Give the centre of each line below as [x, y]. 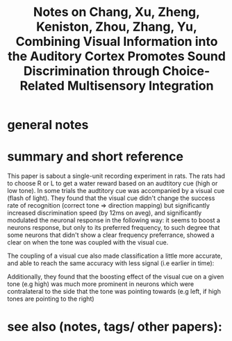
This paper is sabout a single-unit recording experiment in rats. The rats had [116, 176]
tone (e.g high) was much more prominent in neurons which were [101, 284]
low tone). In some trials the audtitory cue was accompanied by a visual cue [116, 191]
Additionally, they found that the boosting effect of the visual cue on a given [116, 277]
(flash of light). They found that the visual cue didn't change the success [111, 198]
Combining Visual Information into [117, 42]
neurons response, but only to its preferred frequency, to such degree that [114, 228]
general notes [48, 125]
